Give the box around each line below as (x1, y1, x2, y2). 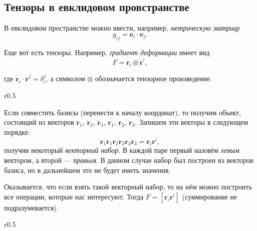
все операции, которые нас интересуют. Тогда (4, 191, 144, 201)
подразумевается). (4, 202, 59, 212)
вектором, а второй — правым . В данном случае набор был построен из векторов (4, 154, 253, 165)
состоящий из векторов (4, 117, 74, 127)
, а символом (46, 73, 85, 83)
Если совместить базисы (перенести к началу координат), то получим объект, (4, 107, 241, 117)
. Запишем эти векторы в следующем (135, 117, 248, 127)
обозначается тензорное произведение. (95, 73, 212, 83)
